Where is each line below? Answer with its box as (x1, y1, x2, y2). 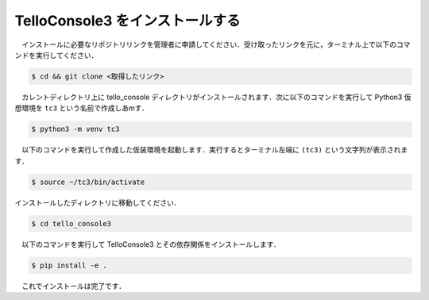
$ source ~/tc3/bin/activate (31, 177, 145, 187)
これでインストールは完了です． (21, 281, 126, 290)
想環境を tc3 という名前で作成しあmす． (14, 103, 149, 113)
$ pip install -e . (31, 260, 107, 270)
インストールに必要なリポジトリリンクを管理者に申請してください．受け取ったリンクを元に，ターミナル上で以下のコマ (21, 40, 411, 49)
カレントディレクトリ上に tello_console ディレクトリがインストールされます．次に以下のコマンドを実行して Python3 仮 (21, 92, 412, 102)
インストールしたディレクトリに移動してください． (14, 198, 181, 207)
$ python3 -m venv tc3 (31, 125, 120, 134)
